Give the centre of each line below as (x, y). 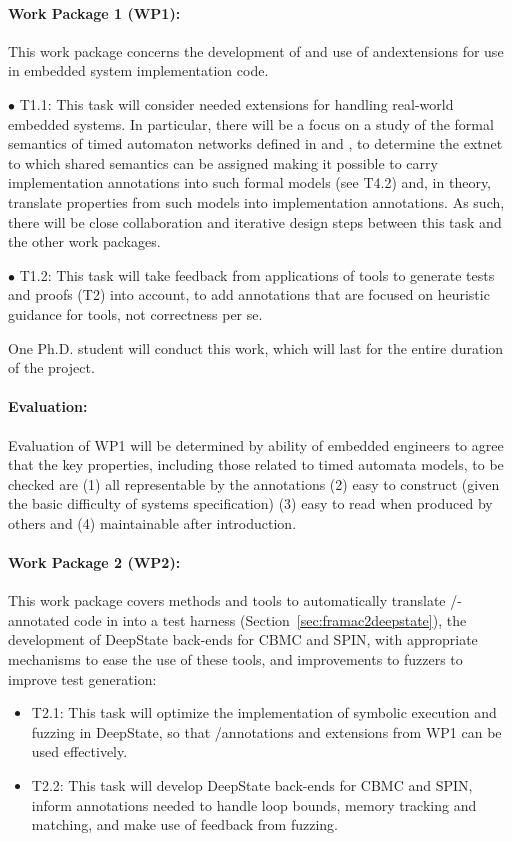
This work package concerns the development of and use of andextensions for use (256, 50)
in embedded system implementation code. (138, 70)
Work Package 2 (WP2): (94, 562)
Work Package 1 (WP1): (94, 12)
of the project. (51, 367)
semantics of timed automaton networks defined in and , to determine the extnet (255, 143)
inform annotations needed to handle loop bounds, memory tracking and (254, 804)
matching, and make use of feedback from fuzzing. (184, 824)
